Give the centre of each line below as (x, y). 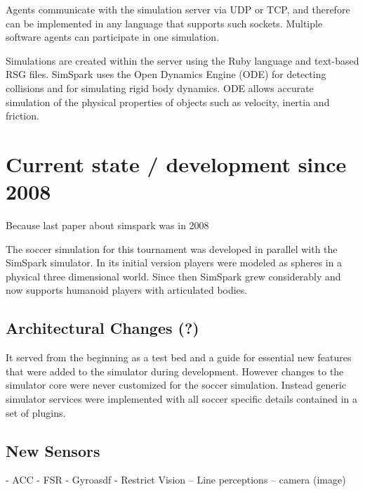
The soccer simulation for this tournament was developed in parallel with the (172, 248)
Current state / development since (176, 163)
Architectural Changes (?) (102, 328)
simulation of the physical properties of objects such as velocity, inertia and (168, 102)
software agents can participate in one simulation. (113, 37)
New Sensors (53, 450)
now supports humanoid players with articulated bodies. (127, 290)
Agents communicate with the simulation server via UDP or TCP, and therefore (178, 9)
